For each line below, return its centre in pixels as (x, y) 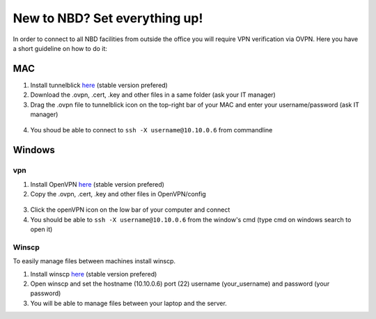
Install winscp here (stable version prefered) (94, 274)
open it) (41, 229)
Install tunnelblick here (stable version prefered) (99, 85)
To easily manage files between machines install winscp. (94, 261)
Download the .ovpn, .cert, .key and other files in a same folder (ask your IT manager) (153, 95)
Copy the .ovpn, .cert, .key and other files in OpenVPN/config (118, 194)
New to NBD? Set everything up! (108, 18)
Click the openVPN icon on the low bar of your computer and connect (130, 210)
